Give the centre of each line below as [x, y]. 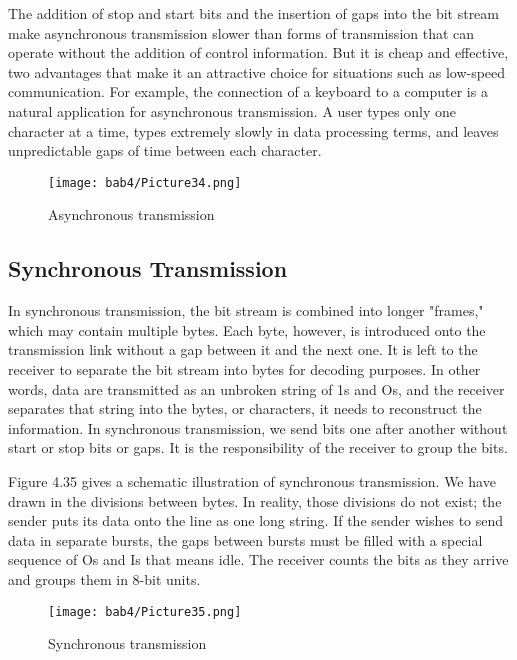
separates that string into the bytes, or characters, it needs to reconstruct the [245, 408]
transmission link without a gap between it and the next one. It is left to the [243, 349]
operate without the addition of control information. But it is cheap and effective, [258, 52]
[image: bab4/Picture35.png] [145, 611]
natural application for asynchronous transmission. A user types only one [232, 110]
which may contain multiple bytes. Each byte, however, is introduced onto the [247, 329]
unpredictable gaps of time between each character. [165, 150]
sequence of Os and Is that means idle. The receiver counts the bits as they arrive [258, 559]
